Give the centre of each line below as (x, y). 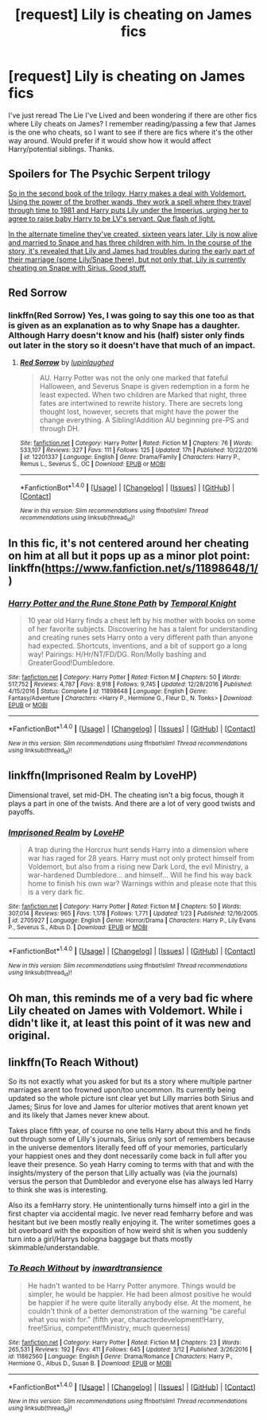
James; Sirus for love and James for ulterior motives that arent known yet (128, 1107)
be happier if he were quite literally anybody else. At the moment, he (139, 1302)
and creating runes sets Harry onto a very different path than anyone (140, 637)
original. (29, 1035)
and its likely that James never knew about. (79, 1115)
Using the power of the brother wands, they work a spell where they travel (130, 201)
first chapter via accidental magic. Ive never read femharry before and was (131, 1214)
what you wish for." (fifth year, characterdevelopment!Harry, (126, 1319)
